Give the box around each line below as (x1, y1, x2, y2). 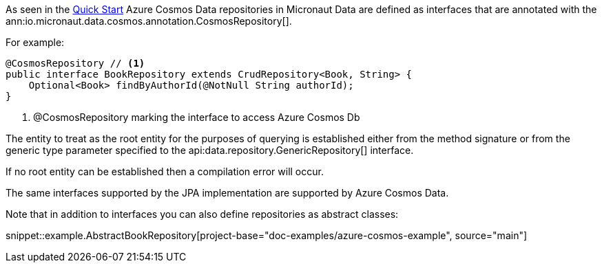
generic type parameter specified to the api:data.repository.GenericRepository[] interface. (6, 144, 414, 156)
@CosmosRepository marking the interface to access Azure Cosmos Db (33, 111, 360, 123)
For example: (6, 36, 65, 48)
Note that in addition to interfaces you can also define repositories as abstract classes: (6, 208, 399, 220)
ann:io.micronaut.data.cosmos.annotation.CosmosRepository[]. (6, 15, 292, 27)
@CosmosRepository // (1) (6, 58, 145, 69)
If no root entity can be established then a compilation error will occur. (6, 166, 324, 177)
